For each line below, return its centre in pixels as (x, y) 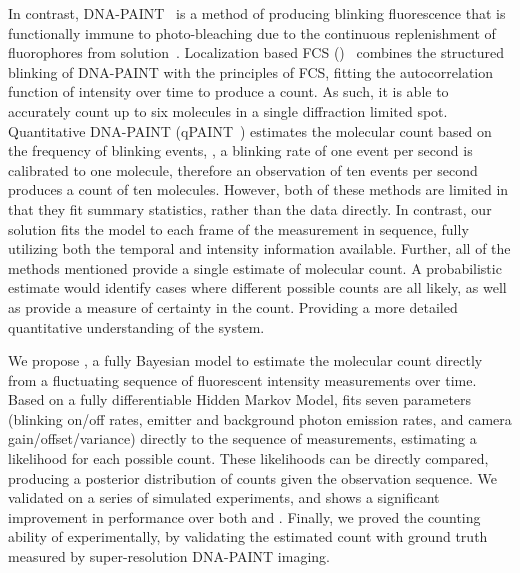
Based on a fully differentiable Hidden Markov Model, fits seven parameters (240, 399)
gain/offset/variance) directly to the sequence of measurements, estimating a (242, 438)
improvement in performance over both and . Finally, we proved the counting (244, 516)
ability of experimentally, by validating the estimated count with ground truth (248, 536)
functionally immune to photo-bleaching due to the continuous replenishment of (252, 32)
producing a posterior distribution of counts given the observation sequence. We (253, 477)
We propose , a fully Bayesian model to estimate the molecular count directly (245, 360)
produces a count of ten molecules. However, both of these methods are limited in (258, 189)
